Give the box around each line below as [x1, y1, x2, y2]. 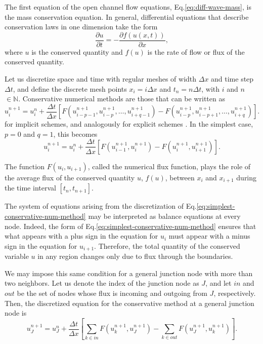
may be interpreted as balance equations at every [88, 210, 241, 221]
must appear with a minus [168, 231, 250, 241]
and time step [211, 73, 254, 84]
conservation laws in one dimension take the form [5, 21, 158, 32]
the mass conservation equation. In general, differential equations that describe [5, 11, 249, 22]
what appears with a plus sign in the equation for [5, 231, 158, 241]
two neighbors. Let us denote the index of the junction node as [5, 278, 199, 288]
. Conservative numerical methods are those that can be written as [18, 93, 225, 104]
